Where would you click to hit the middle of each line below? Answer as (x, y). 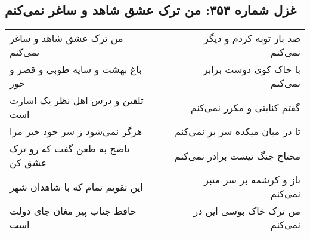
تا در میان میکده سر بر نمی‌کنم (238, 131)
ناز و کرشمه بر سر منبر (252, 180)
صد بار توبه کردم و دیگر (252, 38)
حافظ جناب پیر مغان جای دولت (73, 211)
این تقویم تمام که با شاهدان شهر (76, 186)
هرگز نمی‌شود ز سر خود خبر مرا (76, 131)
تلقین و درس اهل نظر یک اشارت (77, 100)
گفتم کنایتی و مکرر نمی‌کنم (245, 107)
